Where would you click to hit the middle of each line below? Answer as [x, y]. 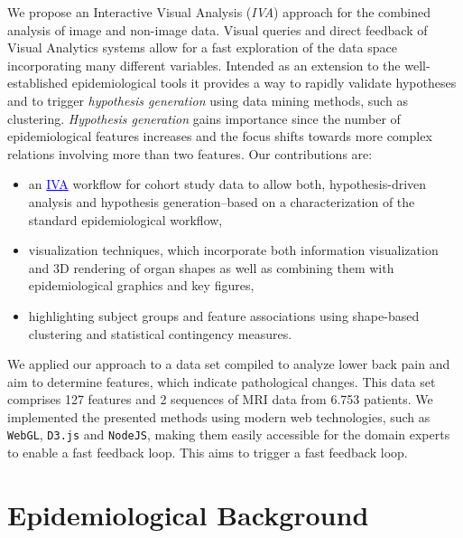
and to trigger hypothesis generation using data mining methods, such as [208, 100]
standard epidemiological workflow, [125, 219]
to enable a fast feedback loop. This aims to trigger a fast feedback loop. [208, 453]
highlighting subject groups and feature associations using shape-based [224, 315]
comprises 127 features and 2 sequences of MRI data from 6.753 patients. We [220, 399]
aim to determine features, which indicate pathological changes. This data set [222, 381]
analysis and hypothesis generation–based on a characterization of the [222, 201]
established [38, 83]
